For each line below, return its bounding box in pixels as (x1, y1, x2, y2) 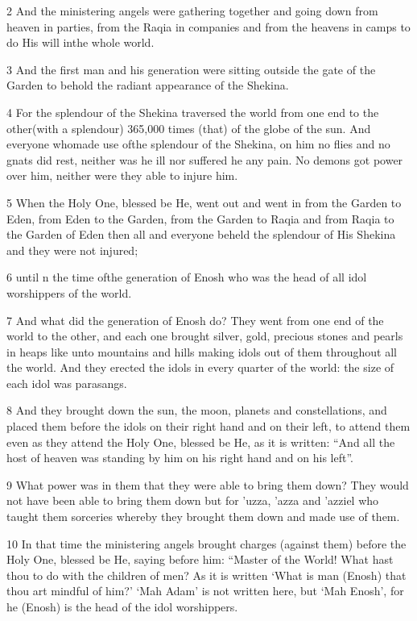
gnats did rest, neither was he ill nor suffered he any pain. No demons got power (6, 151, 403, 168)
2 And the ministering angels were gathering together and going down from (6, 2, 378, 19)
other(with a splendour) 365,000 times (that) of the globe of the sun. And (6, 119, 371, 136)
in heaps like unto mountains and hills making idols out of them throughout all (6, 343, 397, 360)
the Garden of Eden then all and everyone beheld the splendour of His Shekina (6, 226, 396, 243)
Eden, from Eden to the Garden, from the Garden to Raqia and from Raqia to (6, 210, 394, 227)
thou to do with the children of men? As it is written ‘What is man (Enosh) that (6, 566, 407, 583)
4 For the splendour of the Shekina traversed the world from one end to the (6, 103, 379, 120)
